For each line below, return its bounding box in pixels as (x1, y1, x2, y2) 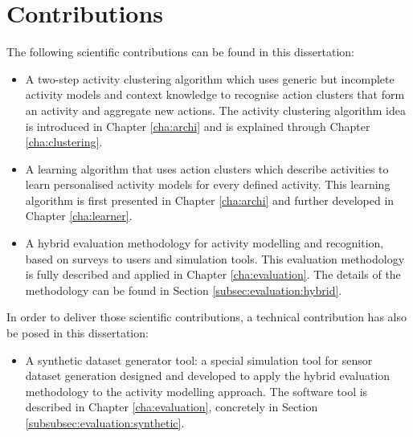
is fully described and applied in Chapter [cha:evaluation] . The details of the (25, 266, 401, 283)
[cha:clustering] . (25, 133, 103, 150)
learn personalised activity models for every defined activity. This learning (25, 176, 391, 193)
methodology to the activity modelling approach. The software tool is (25, 382, 368, 399)
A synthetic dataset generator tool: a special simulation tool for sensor (25, 351, 373, 368)
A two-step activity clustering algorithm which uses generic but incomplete (25, 70, 395, 87)
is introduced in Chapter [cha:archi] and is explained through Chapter (25, 117, 370, 134)
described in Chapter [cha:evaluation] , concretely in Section (25, 398, 318, 415)
